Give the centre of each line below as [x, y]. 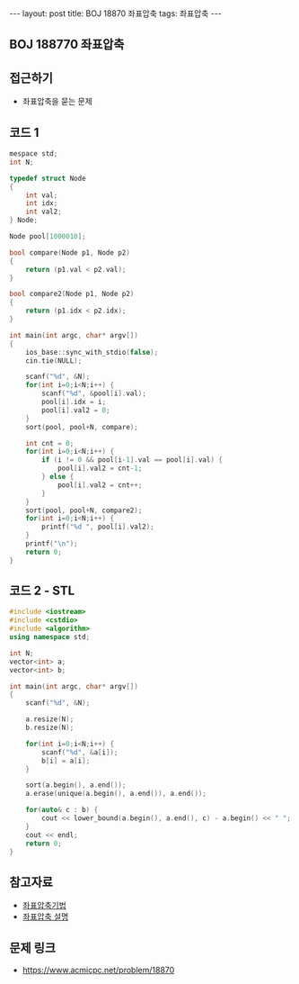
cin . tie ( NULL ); [54, 361]
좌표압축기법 [44, 906]
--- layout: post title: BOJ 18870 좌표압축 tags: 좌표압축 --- [116, 14]
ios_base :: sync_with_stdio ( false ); [92, 352]
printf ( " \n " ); [52, 544]
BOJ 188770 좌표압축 [67, 45]
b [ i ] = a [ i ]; [66, 761]
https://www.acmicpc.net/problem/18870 [98, 970]
